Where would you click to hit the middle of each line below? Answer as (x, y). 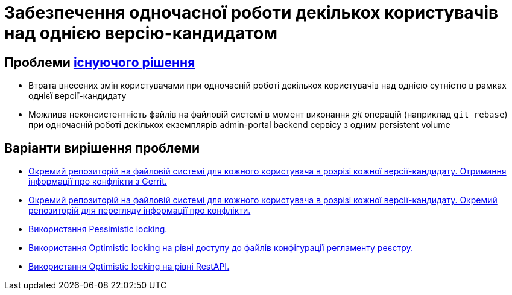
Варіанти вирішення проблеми (102, 148)
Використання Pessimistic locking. (98, 229)
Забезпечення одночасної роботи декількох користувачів (251, 13)
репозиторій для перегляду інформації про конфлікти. (140, 211)
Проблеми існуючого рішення (100, 62)
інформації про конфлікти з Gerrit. (98, 182)
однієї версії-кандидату (77, 96)
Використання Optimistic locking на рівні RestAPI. (129, 267)
